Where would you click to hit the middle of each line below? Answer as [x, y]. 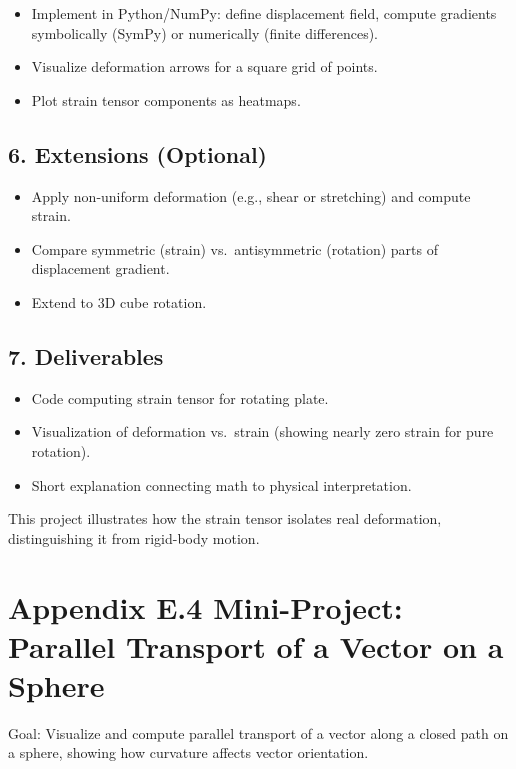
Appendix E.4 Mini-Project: [205, 606]
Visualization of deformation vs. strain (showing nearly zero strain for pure [262, 431]
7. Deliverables [86, 355]
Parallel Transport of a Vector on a [256, 645]
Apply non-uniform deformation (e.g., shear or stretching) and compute [251, 195]
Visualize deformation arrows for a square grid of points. [204, 66]
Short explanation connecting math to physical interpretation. [221, 484]
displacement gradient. [100, 268]
